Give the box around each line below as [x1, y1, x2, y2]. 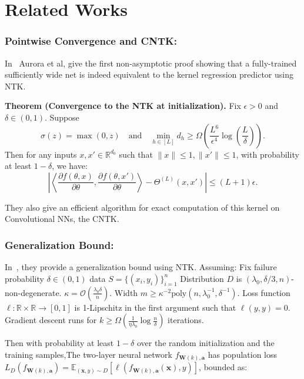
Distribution [180, 272, 224, 284]
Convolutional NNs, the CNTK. [5, 212, 119, 225]
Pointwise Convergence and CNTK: [5, 34, 177, 48]
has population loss [208, 348, 278, 360]
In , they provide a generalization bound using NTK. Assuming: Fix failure [5, 261, 277, 273]
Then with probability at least [5, 337, 114, 349]
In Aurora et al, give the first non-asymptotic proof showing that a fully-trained [5, 56, 297, 69]
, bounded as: [199, 361, 248, 373]
